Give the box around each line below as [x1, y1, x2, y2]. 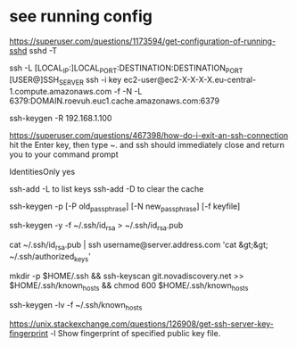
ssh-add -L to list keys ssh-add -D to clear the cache [9, 183, 204, 194]
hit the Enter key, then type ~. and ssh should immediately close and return [9, 139, 285, 150]
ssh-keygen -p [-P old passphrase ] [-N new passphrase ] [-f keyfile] [9, 201, 241, 213]
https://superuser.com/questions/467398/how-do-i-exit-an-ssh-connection [9, 129, 289, 140]
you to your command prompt [9, 149, 119, 160]
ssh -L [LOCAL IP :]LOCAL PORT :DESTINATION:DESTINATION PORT [9, 62, 243, 75]
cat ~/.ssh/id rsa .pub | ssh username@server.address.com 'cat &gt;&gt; [9, 239, 269, 252]
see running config [9, 6, 153, 27]
